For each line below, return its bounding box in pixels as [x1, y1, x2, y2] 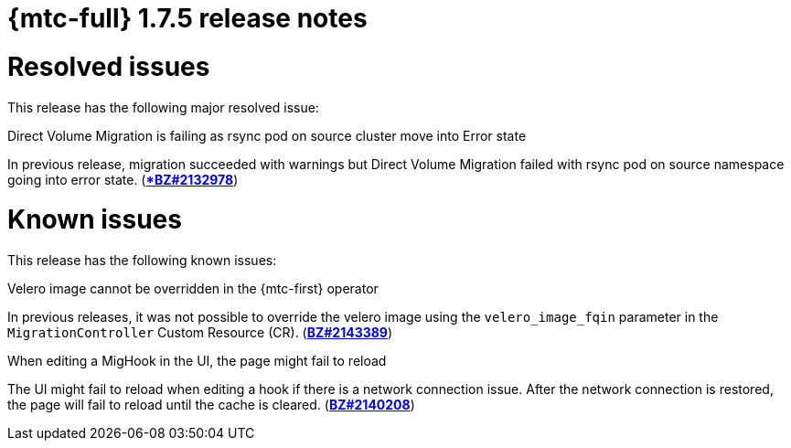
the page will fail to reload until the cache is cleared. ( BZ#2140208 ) [7, 397, 415, 412]
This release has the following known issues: [7, 252, 277, 268]
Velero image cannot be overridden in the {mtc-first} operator [7, 281, 379, 296]
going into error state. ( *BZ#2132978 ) [7, 171, 239, 187]
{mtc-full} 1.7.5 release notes [7, 3, 368, 34]
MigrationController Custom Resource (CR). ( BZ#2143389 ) [7, 325, 393, 340]
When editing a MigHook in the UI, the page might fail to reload [7, 353, 387, 368]
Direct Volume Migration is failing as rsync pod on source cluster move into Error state [7, 127, 527, 144]
